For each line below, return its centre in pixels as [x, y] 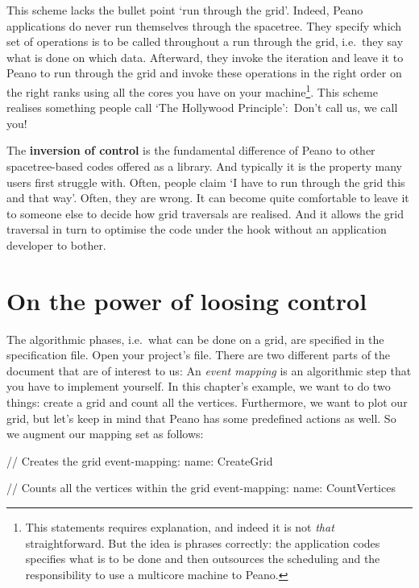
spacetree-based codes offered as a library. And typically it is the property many [204, 166]
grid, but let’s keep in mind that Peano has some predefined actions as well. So [201, 418]
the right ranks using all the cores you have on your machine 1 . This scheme [192, 90]
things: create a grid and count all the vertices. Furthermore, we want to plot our [207, 402]
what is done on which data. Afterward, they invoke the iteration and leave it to [205, 57]
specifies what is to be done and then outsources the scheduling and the [203, 559]
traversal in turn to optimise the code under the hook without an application [197, 229]
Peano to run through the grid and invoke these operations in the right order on [204, 73]
